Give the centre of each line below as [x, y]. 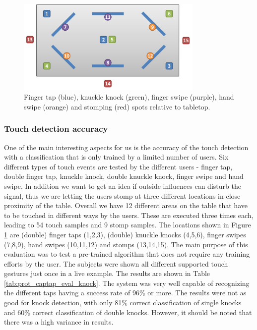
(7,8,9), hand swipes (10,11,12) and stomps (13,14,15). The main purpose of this [126, 244]
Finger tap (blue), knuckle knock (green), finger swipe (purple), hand [129, 97]
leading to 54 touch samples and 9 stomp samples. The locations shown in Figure [128, 225]
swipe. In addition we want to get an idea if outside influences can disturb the [123, 186]
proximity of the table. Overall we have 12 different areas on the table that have [126, 205]
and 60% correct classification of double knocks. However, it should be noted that [128, 312]
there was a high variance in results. [59, 322]
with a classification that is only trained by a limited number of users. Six [116, 157]
